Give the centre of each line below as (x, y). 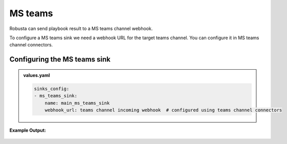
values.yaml (37, 75)
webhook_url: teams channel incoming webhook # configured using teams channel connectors (163, 110)
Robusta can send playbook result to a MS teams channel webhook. (81, 28)
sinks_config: (52, 89)
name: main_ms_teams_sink (77, 103)
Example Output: (28, 130)
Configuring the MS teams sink (60, 59)
